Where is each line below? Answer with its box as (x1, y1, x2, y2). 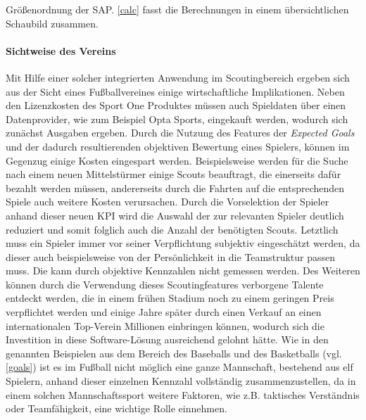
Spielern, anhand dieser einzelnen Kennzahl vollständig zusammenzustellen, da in (6, 374, 356, 388)
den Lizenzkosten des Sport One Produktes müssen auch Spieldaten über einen (6, 98, 346, 113)
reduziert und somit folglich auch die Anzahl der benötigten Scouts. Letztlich (6, 222, 339, 236)
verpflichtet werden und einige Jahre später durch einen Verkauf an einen (6, 305, 322, 319)
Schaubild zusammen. (6, 15, 99, 30)
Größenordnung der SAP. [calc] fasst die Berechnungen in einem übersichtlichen (6, 2, 349, 16)
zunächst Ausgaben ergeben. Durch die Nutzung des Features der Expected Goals (6, 125, 355, 140)
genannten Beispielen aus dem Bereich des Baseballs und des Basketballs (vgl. (6, 345, 342, 360)
